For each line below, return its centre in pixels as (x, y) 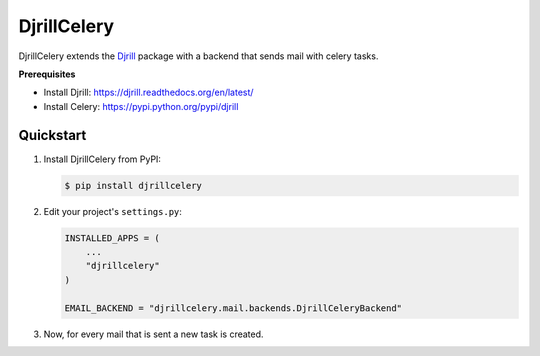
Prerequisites (47, 74)
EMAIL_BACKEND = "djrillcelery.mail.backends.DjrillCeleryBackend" (233, 308)
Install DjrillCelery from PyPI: (102, 159)
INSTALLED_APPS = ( (112, 238)
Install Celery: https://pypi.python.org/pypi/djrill (141, 106)
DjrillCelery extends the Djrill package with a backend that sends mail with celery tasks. (198, 56)
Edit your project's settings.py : (112, 211)
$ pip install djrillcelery (133, 185)
